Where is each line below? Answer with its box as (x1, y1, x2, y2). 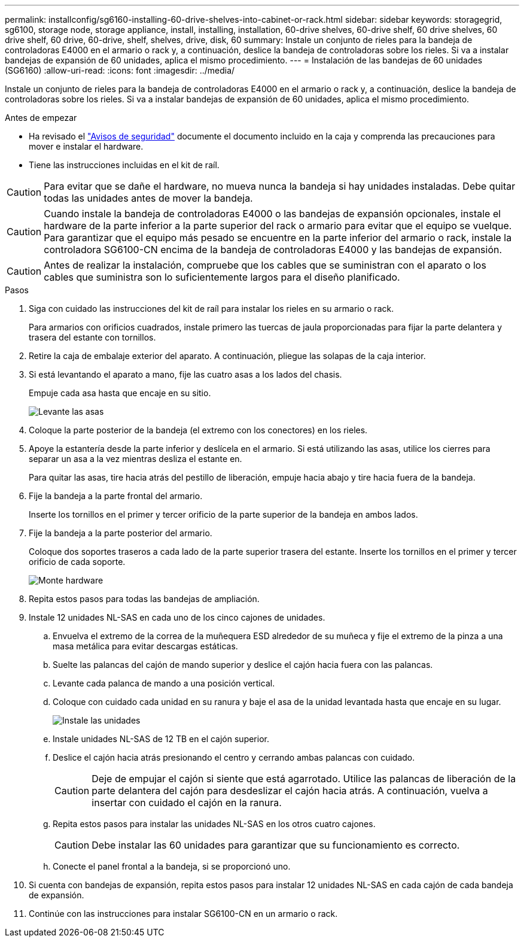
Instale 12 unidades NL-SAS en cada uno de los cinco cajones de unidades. (29, 612, 325, 622)
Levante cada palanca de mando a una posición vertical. (53, 678, 275, 688)
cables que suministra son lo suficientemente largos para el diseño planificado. (44, 271, 400, 283)
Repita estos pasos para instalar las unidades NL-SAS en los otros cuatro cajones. (53, 819, 376, 829)
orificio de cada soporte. (29, 557, 126, 567)
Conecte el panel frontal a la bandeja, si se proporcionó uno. (53, 861, 291, 871)
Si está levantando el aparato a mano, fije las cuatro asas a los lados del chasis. (29, 369, 342, 379)
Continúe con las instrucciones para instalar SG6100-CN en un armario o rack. (29, 908, 338, 919)
